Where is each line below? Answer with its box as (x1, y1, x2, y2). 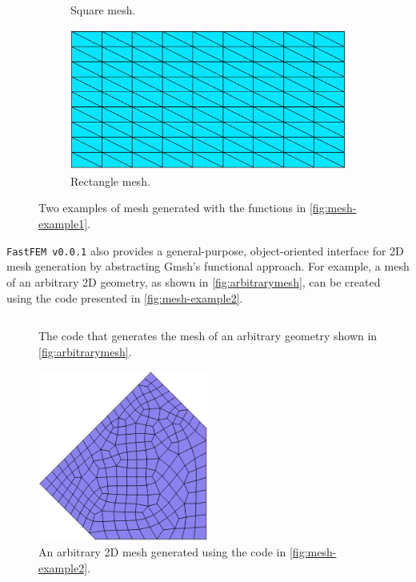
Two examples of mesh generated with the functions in (38, 199, 306, 216)
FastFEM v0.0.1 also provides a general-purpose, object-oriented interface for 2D (6, 242, 404, 259)
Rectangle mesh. (70, 172, 150, 189)
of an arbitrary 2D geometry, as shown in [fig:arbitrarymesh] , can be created (6, 273, 381, 290)
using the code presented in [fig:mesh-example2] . (6, 289, 243, 306)
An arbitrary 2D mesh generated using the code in (38, 544, 286, 560)
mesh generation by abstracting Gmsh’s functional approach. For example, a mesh (6, 258, 410, 275)
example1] (38, 215, 88, 232)
